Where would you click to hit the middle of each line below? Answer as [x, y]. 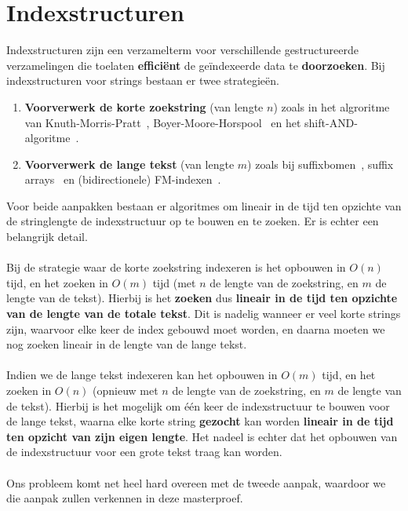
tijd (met [174, 282]
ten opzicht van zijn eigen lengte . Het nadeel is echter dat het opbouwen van [202, 436]
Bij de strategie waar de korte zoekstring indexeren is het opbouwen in [176, 267]
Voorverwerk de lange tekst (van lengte [129, 164]
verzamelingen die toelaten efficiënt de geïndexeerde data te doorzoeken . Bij [196, 65]
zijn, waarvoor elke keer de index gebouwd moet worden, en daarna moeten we [196, 328]
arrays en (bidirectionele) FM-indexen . [123, 179]
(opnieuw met [126, 390]
